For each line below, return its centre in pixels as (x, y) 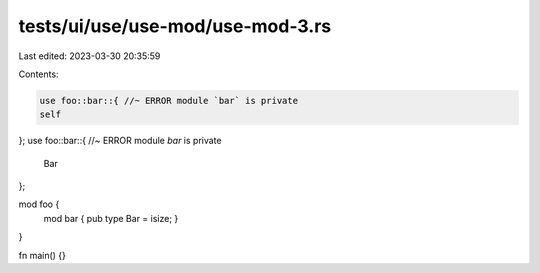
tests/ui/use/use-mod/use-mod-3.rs (175, 26)
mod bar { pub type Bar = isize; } (111, 218)
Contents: (38, 74)
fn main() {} (42, 255)
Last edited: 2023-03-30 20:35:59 (89, 56)
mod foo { (39, 204)
